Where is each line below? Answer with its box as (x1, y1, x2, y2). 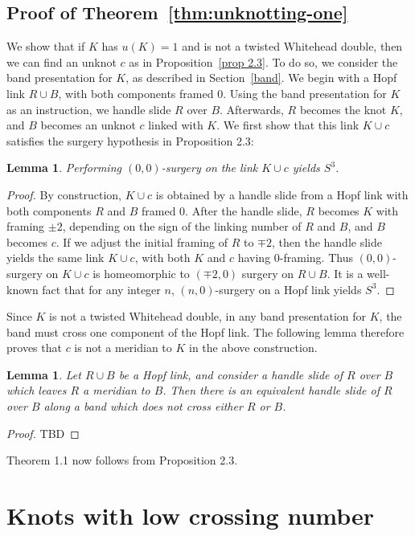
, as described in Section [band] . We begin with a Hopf (125, 69, 397, 86)
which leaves (6, 382, 67, 399)
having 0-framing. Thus (237, 249, 353, 266)
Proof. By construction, (6, 186, 121, 203)
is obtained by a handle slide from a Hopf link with (155, 186, 409, 203)
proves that (6, 339, 62, 356)
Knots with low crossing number (6, 499, 375, 532)
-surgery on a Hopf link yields (215, 280, 362, 297)
